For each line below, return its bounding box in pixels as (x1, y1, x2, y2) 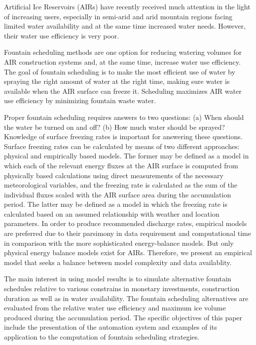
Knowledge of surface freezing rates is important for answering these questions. (4, 131, 243, 142)
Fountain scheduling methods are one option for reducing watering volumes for (4, 47, 242, 57)
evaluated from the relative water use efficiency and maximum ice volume (4, 303, 226, 313)
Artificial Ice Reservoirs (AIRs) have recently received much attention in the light (4, 1, 251, 11)
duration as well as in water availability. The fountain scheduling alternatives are (4, 293, 249, 303)
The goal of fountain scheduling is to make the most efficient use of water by (4, 66, 235, 77)
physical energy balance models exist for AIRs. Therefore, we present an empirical (4, 247, 252, 258)
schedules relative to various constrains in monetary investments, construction (4, 283, 240, 294)
